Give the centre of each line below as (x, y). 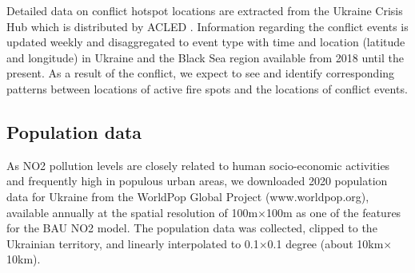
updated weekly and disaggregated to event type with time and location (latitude (206, 42)
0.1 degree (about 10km (325, 243)
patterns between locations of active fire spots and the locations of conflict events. (207, 88)
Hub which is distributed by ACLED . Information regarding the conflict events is (207, 26)
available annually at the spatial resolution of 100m (132, 212)
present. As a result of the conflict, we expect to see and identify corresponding (201, 73)
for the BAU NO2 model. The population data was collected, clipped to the (192, 228)
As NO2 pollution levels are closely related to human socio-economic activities (198, 165)
